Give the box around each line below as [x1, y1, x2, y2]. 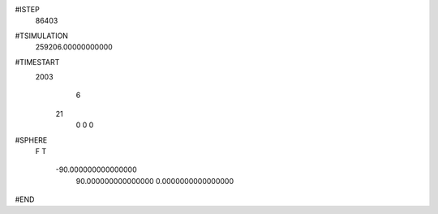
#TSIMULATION [15, 31, 69, 41]
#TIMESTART [15, 57, 60, 66]
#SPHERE [15, 135, 48, 145]
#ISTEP [15, 5, 40, 14]
